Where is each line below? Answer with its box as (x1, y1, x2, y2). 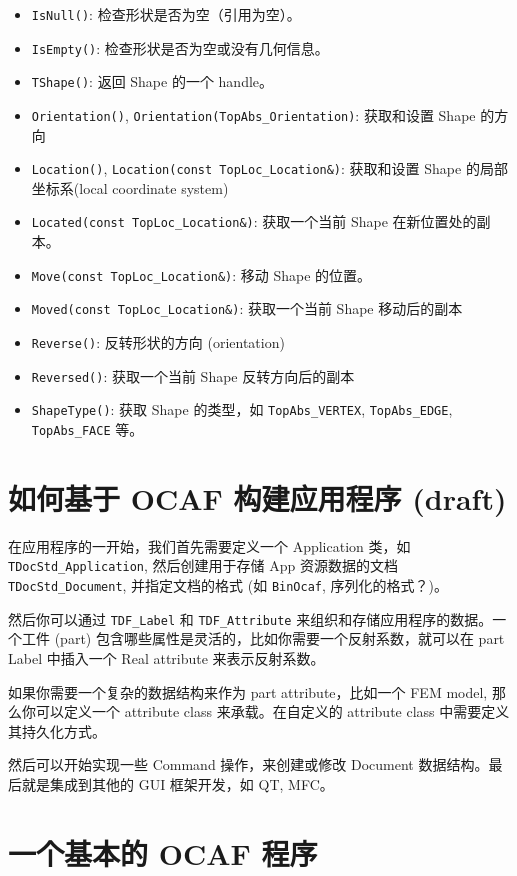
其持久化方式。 (8, 720, 106, 741)
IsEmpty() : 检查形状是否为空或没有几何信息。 (31, 37, 329, 58)
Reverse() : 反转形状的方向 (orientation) (31, 332, 285, 353)
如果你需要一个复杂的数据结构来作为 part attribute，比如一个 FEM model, (8, 681, 488, 702)
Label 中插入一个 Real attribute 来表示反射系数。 (8, 647, 325, 668)
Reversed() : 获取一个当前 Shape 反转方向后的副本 (31, 365, 355, 386)
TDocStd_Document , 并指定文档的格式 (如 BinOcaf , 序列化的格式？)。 (8, 575, 448, 596)
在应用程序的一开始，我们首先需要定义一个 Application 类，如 (8, 535, 411, 556)
